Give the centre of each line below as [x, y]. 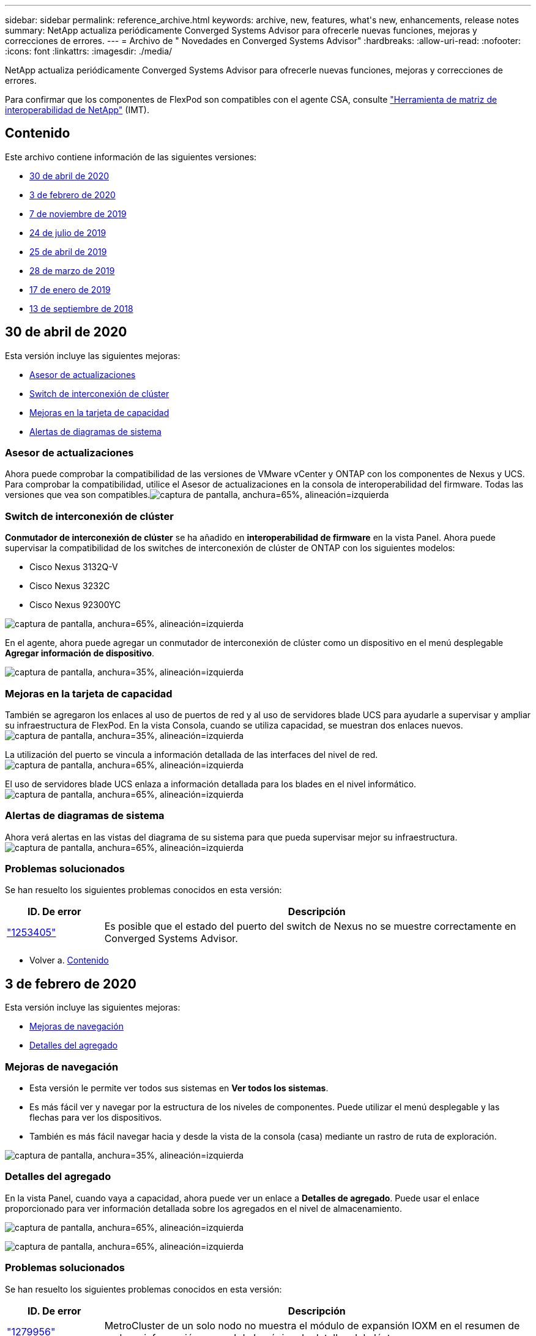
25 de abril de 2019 [68, 251]
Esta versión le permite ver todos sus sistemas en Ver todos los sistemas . [179, 1088]
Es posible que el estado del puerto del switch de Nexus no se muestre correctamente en [310, 926]
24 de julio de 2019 [68, 232]
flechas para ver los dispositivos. [96, 1118]
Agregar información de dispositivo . [80, 653]
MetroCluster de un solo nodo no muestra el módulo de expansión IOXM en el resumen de [312, 1325]
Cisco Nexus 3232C [70, 586]
